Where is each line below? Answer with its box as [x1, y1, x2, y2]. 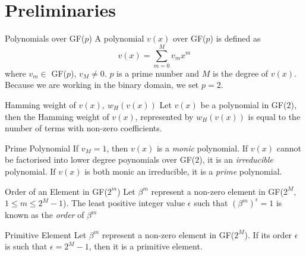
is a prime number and [116, 67, 200, 79]
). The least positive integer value [63, 197, 185, 209]
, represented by [135, 110, 194, 122]
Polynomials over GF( [5, 32, 85, 45]
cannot [276, 141, 301, 154]
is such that [5, 240, 48, 252]
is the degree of [213, 67, 269, 79]
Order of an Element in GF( [5, 185, 108, 197]
